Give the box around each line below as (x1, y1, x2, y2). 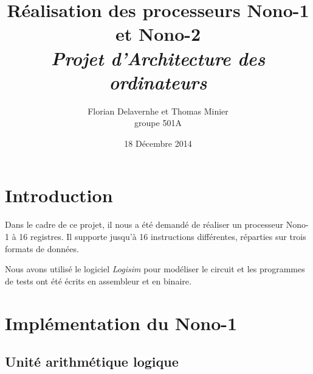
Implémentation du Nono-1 (5, 310, 238, 335)
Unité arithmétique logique (5, 352, 179, 371)
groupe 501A (134, 116, 182, 129)
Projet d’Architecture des (50, 45, 266, 71)
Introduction (5, 183, 113, 208)
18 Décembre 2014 (124, 136, 192, 149)
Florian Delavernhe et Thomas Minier (88, 104, 229, 117)
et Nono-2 (115, 21, 201, 46)
